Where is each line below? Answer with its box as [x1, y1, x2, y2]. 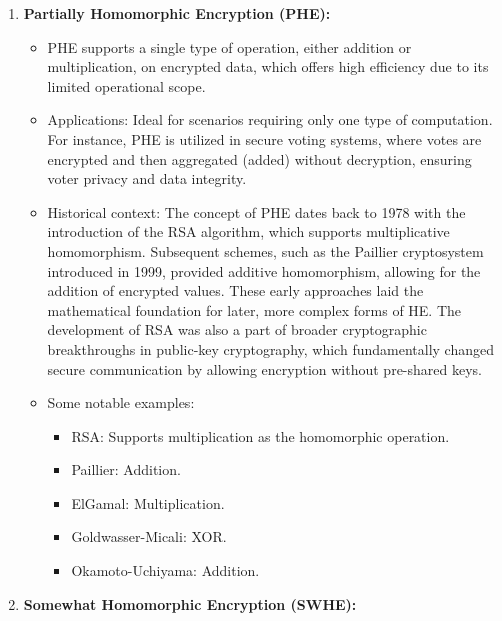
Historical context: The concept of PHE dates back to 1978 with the [47, 201, 466, 222]
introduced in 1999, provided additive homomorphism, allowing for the [47, 260, 481, 281]
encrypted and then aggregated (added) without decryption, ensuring [47, 148, 472, 169]
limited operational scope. [47, 75, 206, 96]
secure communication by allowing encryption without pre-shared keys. [47, 358, 482, 379]
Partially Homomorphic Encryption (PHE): [23, 3, 331, 23]
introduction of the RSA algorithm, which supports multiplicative [47, 221, 450, 242]
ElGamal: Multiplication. [71, 492, 225, 513]
